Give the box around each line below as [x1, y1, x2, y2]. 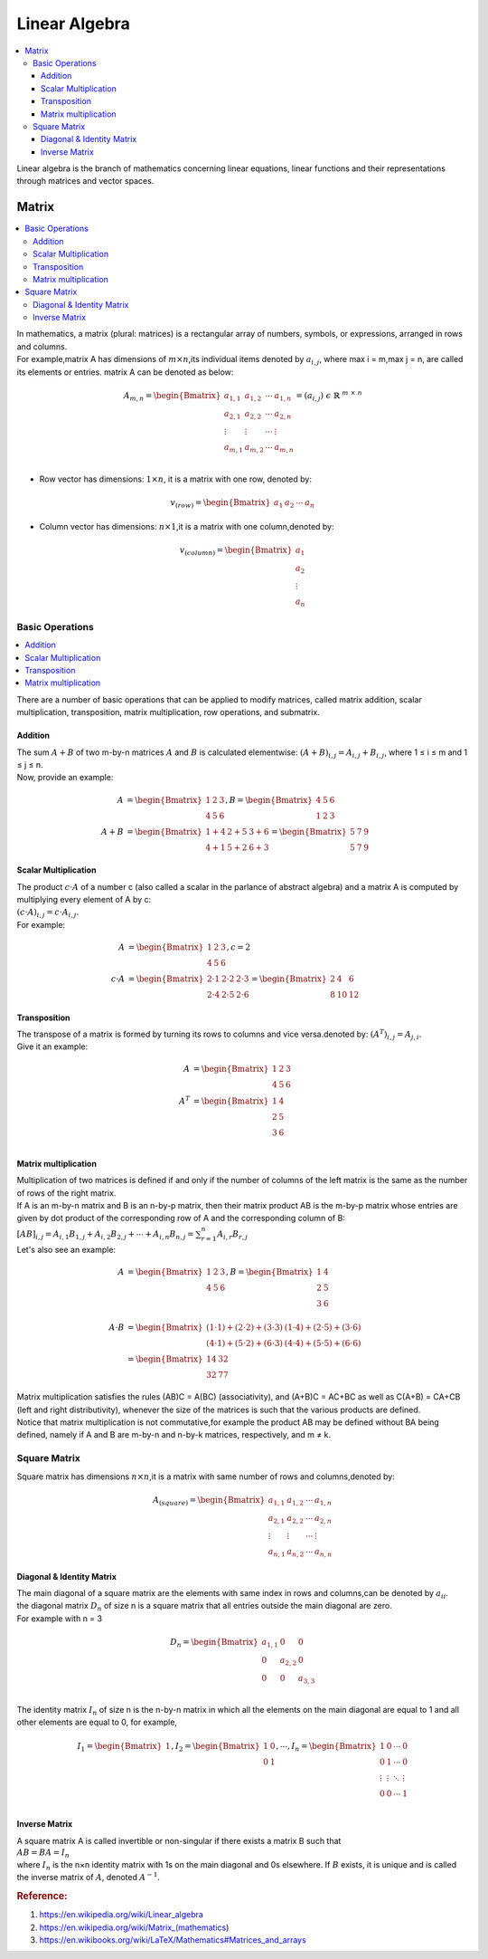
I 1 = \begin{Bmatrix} [77, 1741, 163, 1754]
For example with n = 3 [16, 1612, 103, 1624]
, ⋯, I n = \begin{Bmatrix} [276, 1741, 377, 1754]
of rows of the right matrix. [16, 1187, 117, 1199]
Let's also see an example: [16, 1245, 117, 1256]
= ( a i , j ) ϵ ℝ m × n [296, 389, 363, 403]
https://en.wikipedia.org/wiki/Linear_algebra [39, 1909, 203, 1920]
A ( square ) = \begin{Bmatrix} [152, 1495, 266, 1507]
